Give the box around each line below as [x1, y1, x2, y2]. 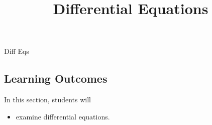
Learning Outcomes [4, 71, 108, 86]
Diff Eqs [4, 46, 29, 56]
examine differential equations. [16, 111, 110, 121]
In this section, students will [4, 94, 91, 105]
